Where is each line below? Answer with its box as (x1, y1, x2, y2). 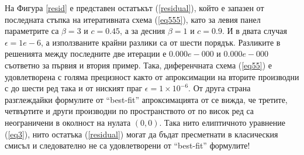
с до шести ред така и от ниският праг (5, 82, 143, 94)
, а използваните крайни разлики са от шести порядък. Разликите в (41, 36, 281, 48)
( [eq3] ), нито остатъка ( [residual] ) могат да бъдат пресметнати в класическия (5, 128, 278, 140)
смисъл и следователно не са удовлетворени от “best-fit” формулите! (5, 139, 250, 151)
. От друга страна (188, 82, 251, 94)
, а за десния (120, 25, 165, 37)
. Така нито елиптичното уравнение (159, 116, 285, 128)
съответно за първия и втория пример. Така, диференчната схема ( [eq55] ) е (5, 58, 272, 71)
